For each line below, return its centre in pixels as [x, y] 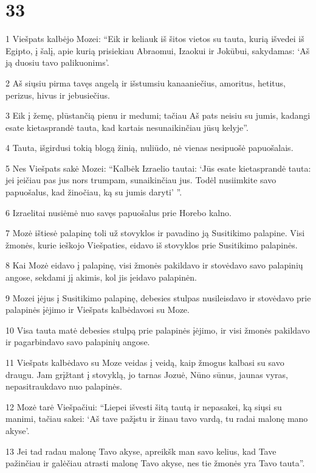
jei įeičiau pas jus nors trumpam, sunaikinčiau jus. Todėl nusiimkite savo [141, 180]
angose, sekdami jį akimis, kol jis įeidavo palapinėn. [101, 277]
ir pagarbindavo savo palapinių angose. [78, 342]
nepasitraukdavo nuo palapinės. [64, 386]
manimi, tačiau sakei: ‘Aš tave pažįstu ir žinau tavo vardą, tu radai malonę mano [157, 419]
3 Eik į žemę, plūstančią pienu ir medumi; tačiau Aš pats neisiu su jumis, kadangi [158, 115]
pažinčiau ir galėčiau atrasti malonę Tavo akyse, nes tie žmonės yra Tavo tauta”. [155, 463]
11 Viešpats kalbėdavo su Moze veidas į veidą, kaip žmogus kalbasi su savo [145, 362]
